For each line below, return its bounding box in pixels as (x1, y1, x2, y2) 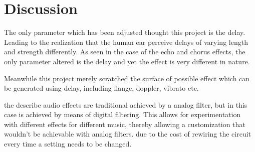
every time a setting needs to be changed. (4, 139, 132, 149)
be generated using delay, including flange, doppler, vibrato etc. (4, 83, 199, 93)
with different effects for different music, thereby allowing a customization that (4, 119, 245, 129)
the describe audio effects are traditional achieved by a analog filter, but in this (4, 99, 247, 110)
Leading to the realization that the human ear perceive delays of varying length (4, 36, 248, 47)
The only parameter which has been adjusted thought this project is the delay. (4, 27, 245, 37)
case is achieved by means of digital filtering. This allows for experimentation (4, 109, 241, 120)
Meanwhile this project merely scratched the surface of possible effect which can (4, 73, 250, 83)
